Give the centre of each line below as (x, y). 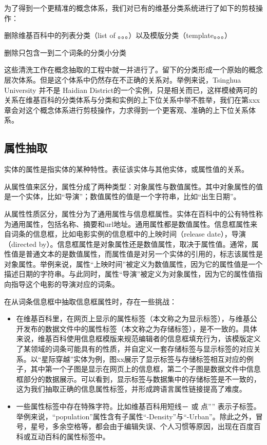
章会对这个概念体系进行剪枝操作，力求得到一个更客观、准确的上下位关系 (126, 110)
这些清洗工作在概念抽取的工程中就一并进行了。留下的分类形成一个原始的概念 (133, 70)
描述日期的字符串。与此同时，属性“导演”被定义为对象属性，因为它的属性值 (130, 274)
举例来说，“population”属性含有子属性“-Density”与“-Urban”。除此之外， (136, 416)
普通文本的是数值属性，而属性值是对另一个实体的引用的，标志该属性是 (144, 254)
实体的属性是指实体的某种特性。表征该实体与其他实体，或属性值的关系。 (126, 169)
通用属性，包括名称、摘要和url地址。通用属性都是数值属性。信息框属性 (131, 224)
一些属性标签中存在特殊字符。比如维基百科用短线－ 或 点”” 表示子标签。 (138, 406)
